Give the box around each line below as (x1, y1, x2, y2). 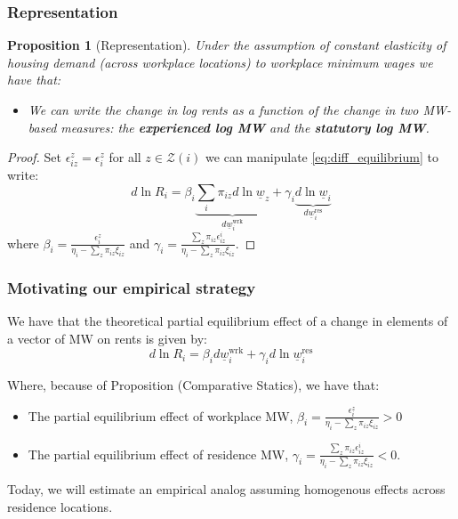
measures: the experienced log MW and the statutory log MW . (60, 118, 430, 136)
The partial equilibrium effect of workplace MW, (28, 406, 293, 425)
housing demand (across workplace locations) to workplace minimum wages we (7, 53, 433, 71)
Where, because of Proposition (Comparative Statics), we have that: (7, 376, 380, 394)
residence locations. (7, 497, 113, 515)
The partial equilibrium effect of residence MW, (28, 444, 289, 463)
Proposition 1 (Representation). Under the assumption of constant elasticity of (7, 36, 446, 54)
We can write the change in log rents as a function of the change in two (28, 101, 419, 118)
